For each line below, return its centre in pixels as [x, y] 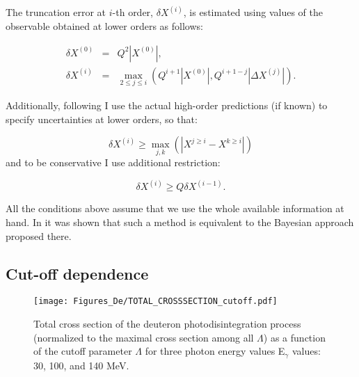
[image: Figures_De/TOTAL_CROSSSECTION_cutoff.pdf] [155, 302]
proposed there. [39, 235]
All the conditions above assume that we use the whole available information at [175, 208]
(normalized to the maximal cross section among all [144, 337]
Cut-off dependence [77, 273]
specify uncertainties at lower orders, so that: [102, 119]
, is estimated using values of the [253, 12]
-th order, [133, 12]
